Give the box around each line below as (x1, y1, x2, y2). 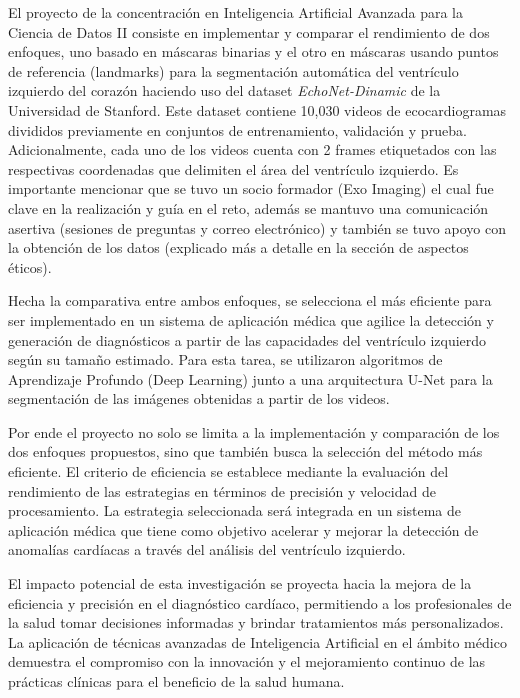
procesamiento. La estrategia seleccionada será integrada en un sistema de (8, 500, 462, 521)
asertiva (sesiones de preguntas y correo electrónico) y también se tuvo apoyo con (8, 217, 506, 238)
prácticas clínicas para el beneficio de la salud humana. (8, 671, 345, 691)
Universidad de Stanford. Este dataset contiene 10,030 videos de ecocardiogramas (8, 99, 507, 120)
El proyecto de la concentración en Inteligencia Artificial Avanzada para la (8, 2, 463, 22)
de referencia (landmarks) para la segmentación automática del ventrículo (8, 60, 459, 81)
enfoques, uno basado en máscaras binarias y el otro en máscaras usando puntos (8, 41, 499, 62)
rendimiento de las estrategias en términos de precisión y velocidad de (8, 480, 436, 501)
